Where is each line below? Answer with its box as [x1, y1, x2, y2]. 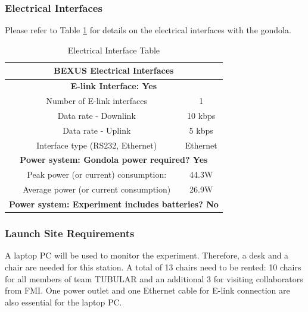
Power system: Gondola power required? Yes [20, 153, 208, 166]
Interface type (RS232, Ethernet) [36, 138, 157, 151]
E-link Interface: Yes [70, 80, 157, 92]
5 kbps [189, 124, 213, 136]
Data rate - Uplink [63, 124, 131, 136]
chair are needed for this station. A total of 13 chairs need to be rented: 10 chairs [5, 260, 301, 273]
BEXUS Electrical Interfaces [54, 64, 174, 77]
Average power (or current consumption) [23, 183, 171, 196]
